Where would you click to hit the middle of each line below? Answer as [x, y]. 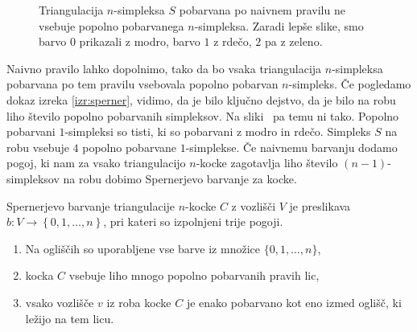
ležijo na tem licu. [70, 318]
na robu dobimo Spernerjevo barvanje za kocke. [180, 178]
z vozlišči [254, 205]
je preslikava [320, 205]
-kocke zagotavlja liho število [267, 163]
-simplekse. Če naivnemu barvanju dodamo [291, 147]
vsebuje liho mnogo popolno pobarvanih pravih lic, [194, 275]
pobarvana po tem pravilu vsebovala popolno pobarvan [142, 84]
